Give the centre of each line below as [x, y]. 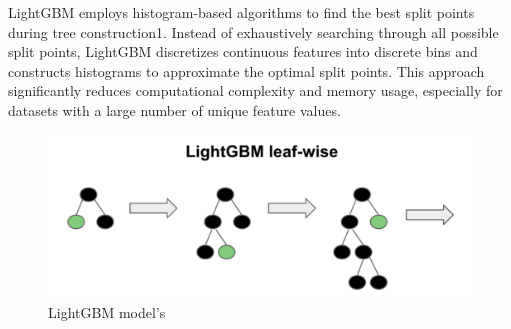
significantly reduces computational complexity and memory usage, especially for [255, 90]
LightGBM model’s [107, 311]
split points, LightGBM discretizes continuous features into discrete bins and [243, 51]
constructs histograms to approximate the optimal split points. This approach [246, 70]
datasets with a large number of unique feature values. [174, 109]
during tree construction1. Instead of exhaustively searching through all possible [253, 31]
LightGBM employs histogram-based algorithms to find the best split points [241, 12]
